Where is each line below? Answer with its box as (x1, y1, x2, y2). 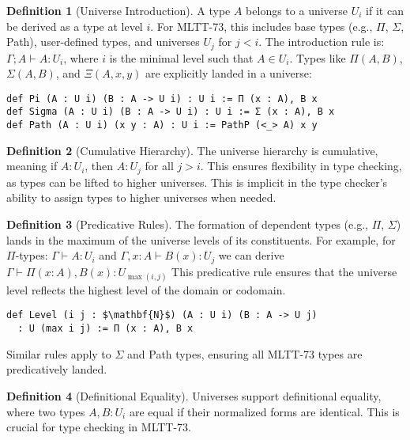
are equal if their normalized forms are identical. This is (129, 403, 400, 419)
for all (145, 157, 174, 174)
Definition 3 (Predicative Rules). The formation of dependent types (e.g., (6, 216, 368, 233)
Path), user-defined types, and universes (6, 33, 200, 50)
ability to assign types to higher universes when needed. (6, 189, 276, 206)
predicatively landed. (6, 361, 107, 377)
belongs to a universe (246, 2, 348, 18)
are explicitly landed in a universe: (145, 65, 312, 82)
